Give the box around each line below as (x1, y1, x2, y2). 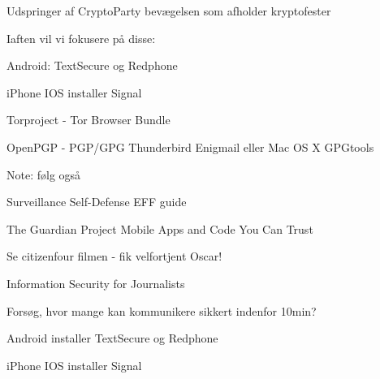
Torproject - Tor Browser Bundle (6, 111, 171, 128)
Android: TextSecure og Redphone (6, 57, 178, 74)
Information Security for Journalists (6, 274, 185, 291)
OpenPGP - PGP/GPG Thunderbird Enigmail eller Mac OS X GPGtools (6, 138, 374, 155)
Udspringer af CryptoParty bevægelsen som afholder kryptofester (6, 2, 331, 19)
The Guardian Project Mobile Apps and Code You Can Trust (6, 220, 313, 237)
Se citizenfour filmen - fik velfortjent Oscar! (6, 248, 222, 265)
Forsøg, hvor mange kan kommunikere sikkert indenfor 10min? (6, 302, 317, 319)
